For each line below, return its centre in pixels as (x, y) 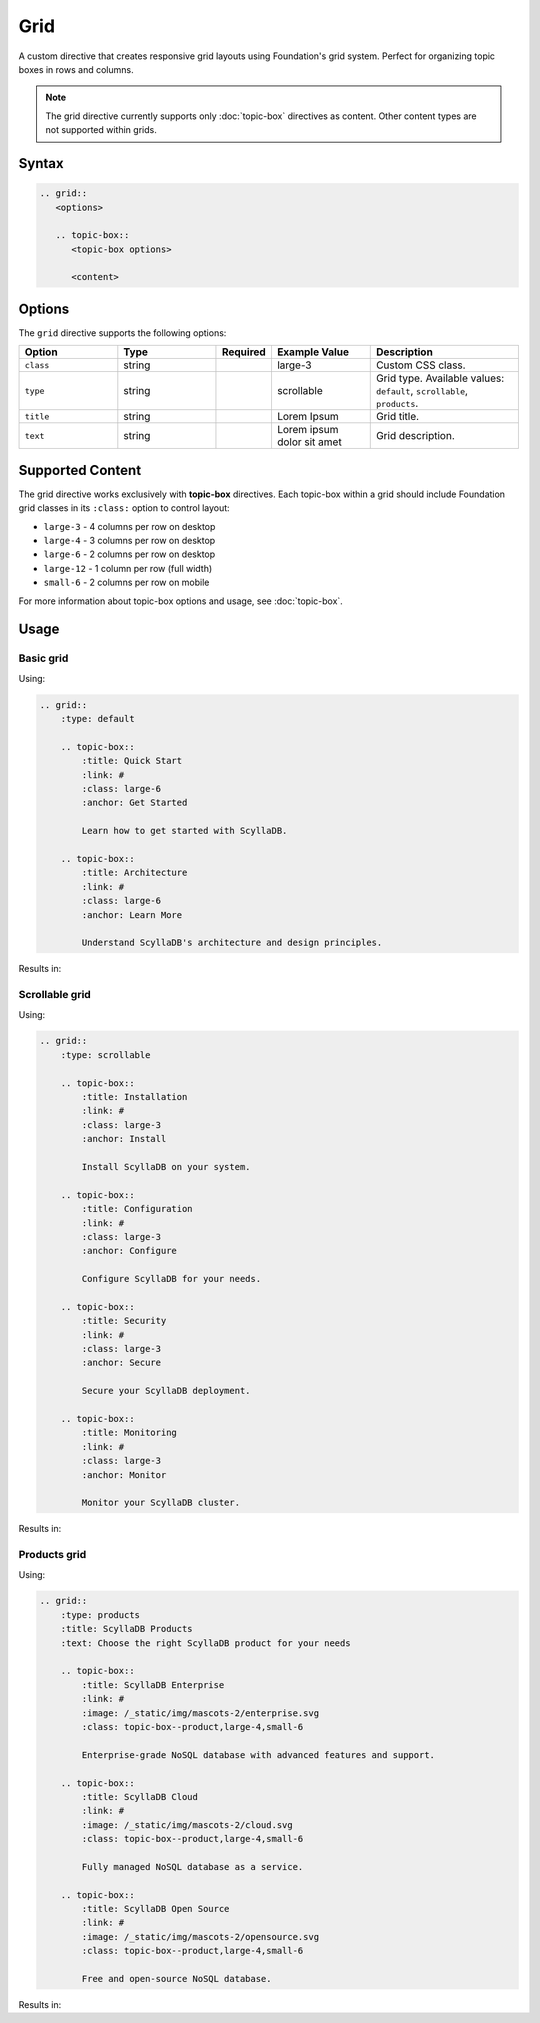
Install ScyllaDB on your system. (166, 1166)
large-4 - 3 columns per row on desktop (129, 541)
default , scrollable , (422, 391)
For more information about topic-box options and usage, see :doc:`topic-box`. (181, 601)
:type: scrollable (105, 1054)
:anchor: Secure (121, 1363)
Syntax (41, 163)
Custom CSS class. (420, 365)
